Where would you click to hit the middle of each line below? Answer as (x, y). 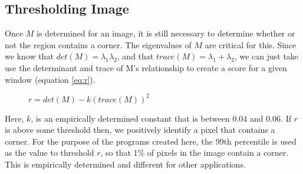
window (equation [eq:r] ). (50, 79)
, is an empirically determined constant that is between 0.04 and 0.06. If (161, 118)
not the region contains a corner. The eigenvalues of (98, 44)
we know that (29, 56)
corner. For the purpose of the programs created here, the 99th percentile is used (151, 141)
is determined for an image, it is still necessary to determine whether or (166, 33)
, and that (135, 56)
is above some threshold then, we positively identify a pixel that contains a (140, 130)
